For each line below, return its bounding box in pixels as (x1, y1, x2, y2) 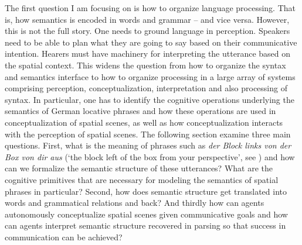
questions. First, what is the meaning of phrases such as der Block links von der (5, 139, 291, 151)
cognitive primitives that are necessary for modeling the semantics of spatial (5, 173, 279, 185)
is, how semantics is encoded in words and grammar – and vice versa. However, (5, 13, 290, 25)
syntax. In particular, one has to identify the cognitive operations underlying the (5, 93, 294, 105)
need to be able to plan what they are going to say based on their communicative (5, 36, 297, 48)
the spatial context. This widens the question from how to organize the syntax (5, 58, 286, 71)
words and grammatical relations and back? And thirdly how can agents (5, 196, 264, 209)
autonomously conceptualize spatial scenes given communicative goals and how (5, 208, 288, 220)
